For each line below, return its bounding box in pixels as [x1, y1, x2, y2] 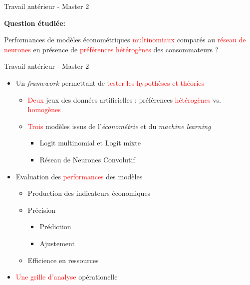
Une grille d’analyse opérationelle [15, 272, 118, 282]
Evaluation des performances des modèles [15, 171, 143, 181]
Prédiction [39, 221, 71, 232]
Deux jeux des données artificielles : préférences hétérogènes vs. [27, 94, 221, 105]
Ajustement [39, 238, 75, 248]
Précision [27, 204, 56, 215]
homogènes [27, 104, 61, 115]
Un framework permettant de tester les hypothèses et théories [15, 77, 205, 88]
